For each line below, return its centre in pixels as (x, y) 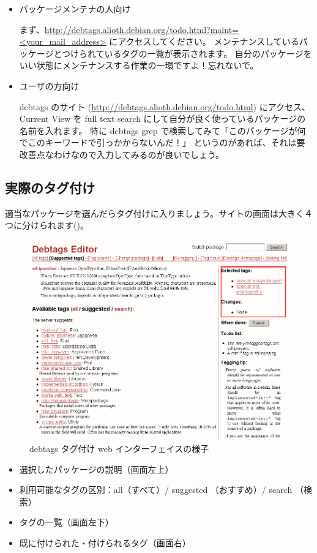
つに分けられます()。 (47, 225)
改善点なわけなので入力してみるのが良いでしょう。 (122, 154)
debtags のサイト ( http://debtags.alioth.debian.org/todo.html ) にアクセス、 (165, 106)
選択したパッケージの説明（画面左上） (96, 469)
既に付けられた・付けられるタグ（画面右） (105, 543)
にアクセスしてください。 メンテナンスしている (204, 41)
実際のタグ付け (50, 187)
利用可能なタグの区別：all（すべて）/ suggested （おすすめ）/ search (156, 490)
